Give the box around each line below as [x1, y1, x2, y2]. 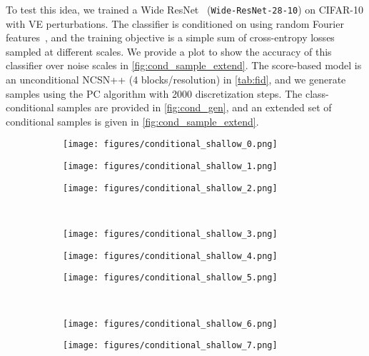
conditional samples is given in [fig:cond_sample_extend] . [6, 113, 259, 128]
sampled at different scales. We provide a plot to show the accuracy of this [6, 44, 332, 59]
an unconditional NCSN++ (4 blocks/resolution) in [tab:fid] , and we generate [6, 72, 346, 87]
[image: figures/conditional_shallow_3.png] [63, 228, 278, 239]
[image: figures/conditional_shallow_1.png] [63, 161, 278, 172]
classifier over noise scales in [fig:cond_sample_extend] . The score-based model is [6, 58, 362, 73]
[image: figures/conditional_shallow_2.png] [63, 183, 278, 193]
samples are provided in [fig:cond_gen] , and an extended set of [57, 100, 332, 115]
